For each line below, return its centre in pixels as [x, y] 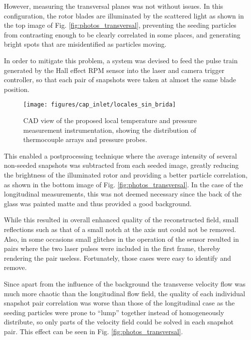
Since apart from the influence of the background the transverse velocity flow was [125, 283]
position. [17, 89]
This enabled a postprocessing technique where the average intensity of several [120, 155]
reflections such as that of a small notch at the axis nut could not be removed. [120, 229]
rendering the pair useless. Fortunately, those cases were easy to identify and [118, 258]
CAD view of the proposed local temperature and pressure [110, 120]
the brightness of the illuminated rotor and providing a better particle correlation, [126, 174]
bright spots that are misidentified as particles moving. [85, 44]
